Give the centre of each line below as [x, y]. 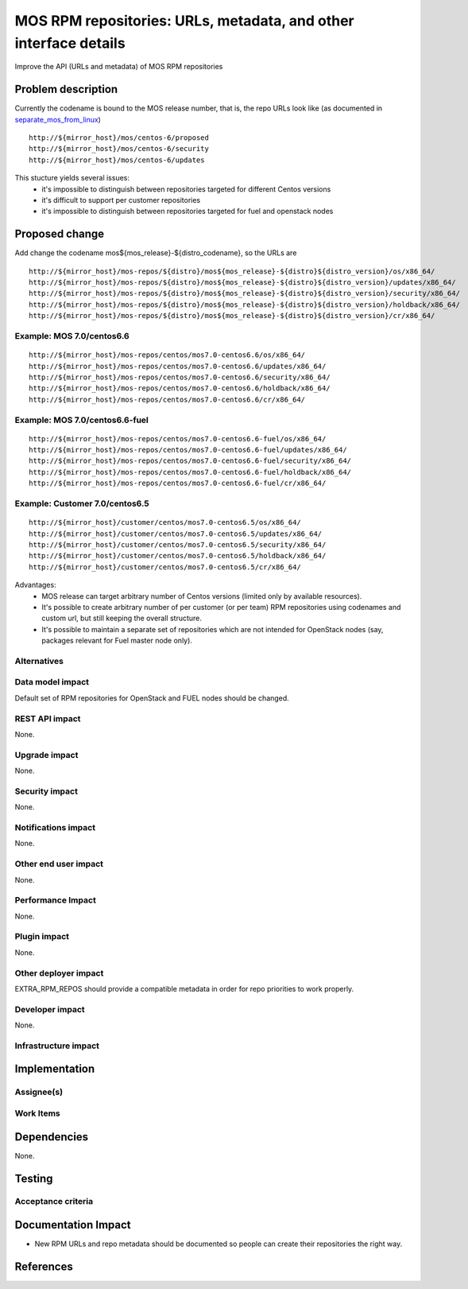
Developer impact [50, 1009]
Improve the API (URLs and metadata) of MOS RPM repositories [119, 67]
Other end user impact [59, 864]
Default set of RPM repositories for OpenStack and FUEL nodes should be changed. [152, 698]
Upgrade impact [46, 755]
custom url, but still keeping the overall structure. [122, 618]
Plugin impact [42, 937]
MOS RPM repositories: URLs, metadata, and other [185, 21]
